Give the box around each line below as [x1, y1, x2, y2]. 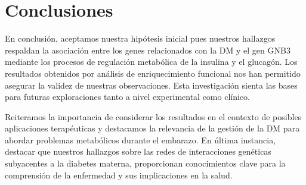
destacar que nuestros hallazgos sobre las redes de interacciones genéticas [5, 145, 271, 158]
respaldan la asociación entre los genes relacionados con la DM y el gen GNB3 [5, 43, 290, 56]
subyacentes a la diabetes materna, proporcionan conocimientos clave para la [5, 157, 286, 170]
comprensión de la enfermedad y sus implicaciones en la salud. [5, 168, 233, 181]
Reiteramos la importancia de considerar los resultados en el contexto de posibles [5, 110, 302, 123]
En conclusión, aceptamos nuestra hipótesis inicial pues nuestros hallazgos [5, 32, 276, 45]
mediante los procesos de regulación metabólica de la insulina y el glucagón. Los [5, 55, 298, 68]
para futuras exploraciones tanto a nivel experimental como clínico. [5, 90, 250, 103]
